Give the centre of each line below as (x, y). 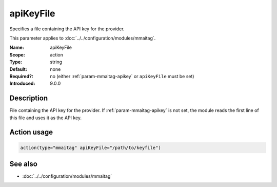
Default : (18, 69)
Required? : (21, 76)
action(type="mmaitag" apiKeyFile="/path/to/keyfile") (91, 147)
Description (29, 98)
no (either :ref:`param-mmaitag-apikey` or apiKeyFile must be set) (122, 76)
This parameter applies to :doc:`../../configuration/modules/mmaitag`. (83, 38)
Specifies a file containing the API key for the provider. (67, 29)
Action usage (31, 132)
